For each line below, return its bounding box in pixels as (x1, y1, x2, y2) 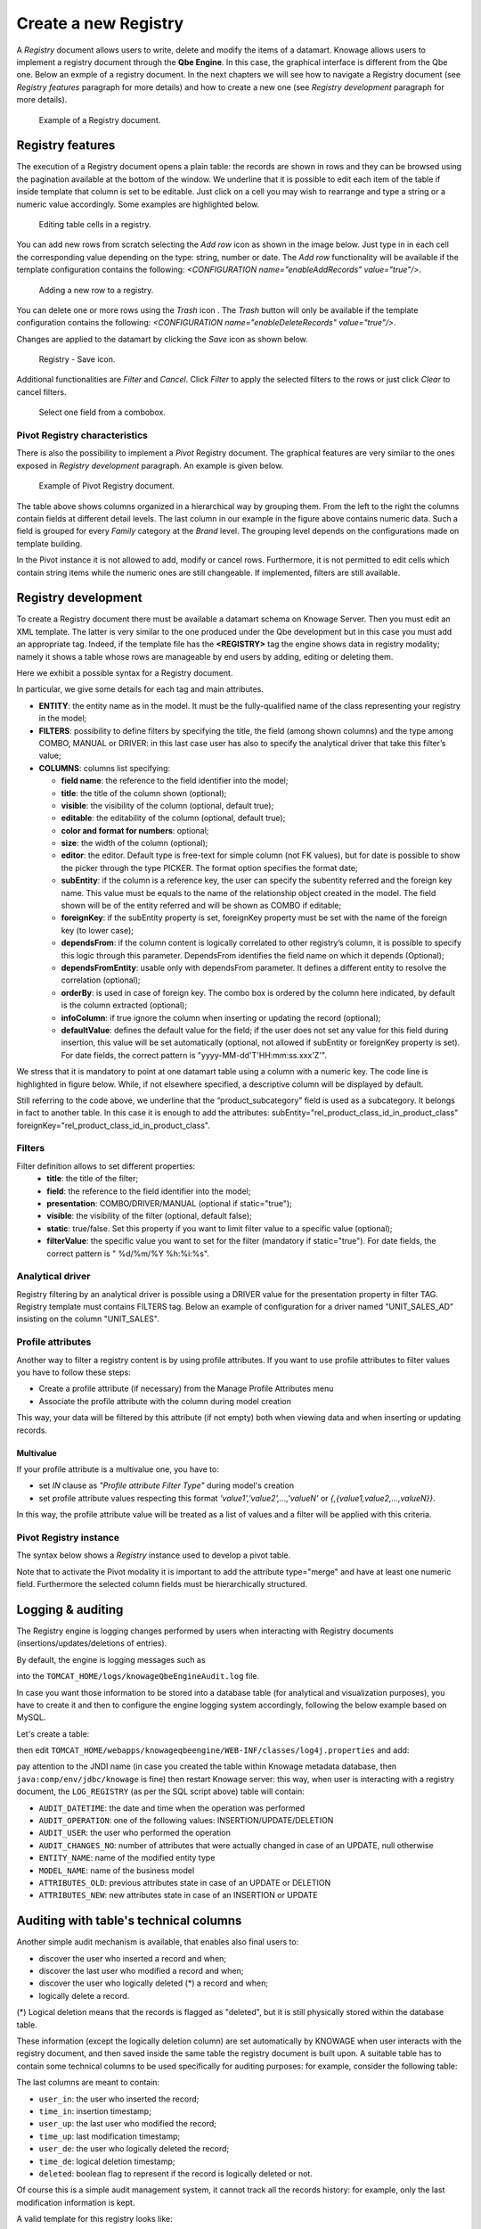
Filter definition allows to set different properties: (16, 1160, 196, 1172)
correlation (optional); (61, 975, 142, 985)
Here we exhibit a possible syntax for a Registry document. (16, 668, 233, 678)
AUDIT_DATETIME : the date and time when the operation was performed (38, 1802, 306, 1814)
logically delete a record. (38, 1990, 130, 2001)
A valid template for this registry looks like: (16, 2214, 173, 2225)
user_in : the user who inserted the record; (38, 2093, 200, 2104)
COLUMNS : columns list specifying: (38, 762, 171, 773)
